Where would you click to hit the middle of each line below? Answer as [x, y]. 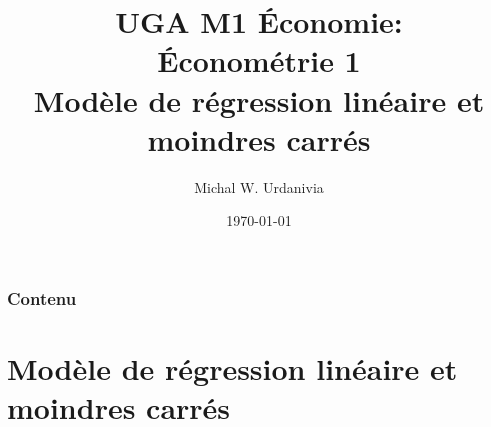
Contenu [42, 297]
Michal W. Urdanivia [259, 186]
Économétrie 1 [259, 60]
